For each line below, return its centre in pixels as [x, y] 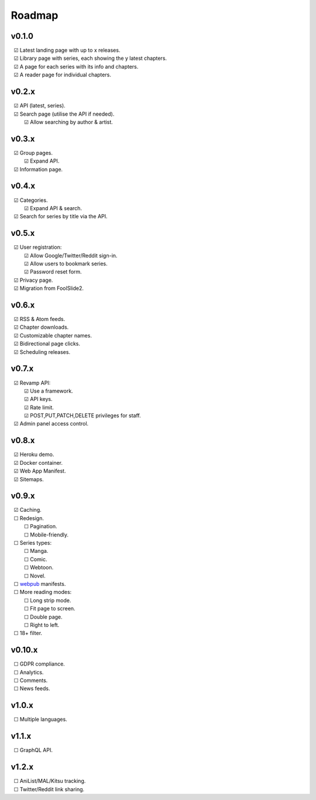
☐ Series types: [33, 543]
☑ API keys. [38, 399]
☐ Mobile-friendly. [46, 535]
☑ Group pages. [33, 153]
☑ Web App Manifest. [40, 471]
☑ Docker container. [38, 463]
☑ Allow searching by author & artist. [68, 122]
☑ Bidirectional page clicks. [47, 344]
